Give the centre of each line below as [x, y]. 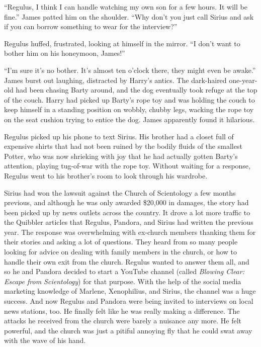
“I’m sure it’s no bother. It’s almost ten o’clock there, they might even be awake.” [130, 70]
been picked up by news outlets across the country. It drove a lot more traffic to [127, 212]
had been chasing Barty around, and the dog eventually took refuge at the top [137, 90]
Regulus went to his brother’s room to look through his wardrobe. [106, 175]
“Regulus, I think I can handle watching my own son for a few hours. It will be [126, 7]
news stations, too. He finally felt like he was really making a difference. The [122, 311]
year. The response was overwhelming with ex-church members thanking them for [130, 232]
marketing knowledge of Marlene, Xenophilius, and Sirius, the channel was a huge [130, 291]
